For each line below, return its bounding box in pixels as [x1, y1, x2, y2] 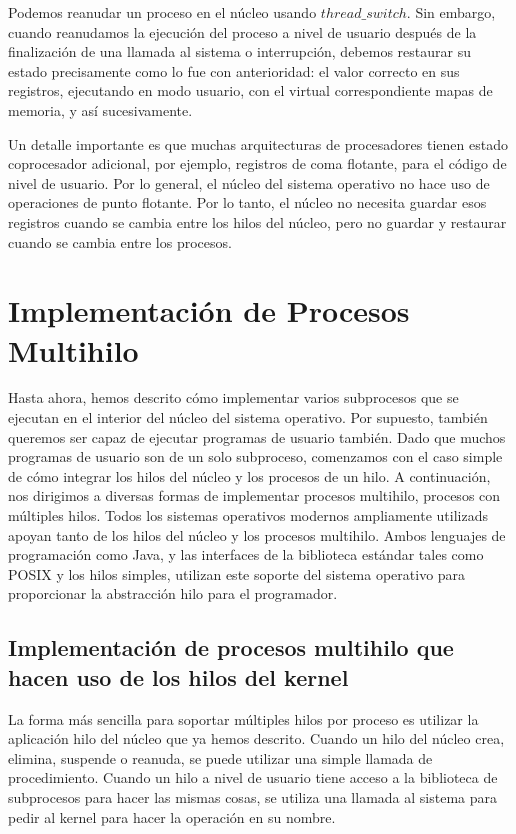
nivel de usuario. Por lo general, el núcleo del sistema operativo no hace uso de [8, 172, 490, 193]
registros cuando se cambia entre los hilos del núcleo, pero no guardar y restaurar [8, 211, 507, 232]
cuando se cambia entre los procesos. [8, 231, 232, 252]
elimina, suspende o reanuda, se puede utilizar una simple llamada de [8, 747, 433, 768]
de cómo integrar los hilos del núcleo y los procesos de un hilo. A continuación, [8, 465, 491, 486]
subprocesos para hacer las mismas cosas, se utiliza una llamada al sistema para [8, 786, 497, 807]
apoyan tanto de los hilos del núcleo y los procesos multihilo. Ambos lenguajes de [8, 524, 506, 545]
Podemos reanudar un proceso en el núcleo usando [8, 2, 317, 22]
